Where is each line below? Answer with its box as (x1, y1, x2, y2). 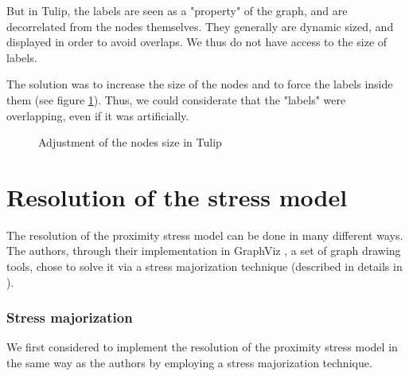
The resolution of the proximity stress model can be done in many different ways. (6, 226, 403, 243)
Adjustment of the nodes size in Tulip (38, 134, 222, 151)
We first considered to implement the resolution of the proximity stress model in (6, 339, 398, 355)
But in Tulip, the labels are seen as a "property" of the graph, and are (6, 2, 348, 18)
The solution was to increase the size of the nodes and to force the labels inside (6, 76, 393, 92)
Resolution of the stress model (6, 180, 348, 213)
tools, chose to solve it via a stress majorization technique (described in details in (6, 258, 403, 275)
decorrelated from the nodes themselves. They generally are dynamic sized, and (6, 18, 394, 34)
